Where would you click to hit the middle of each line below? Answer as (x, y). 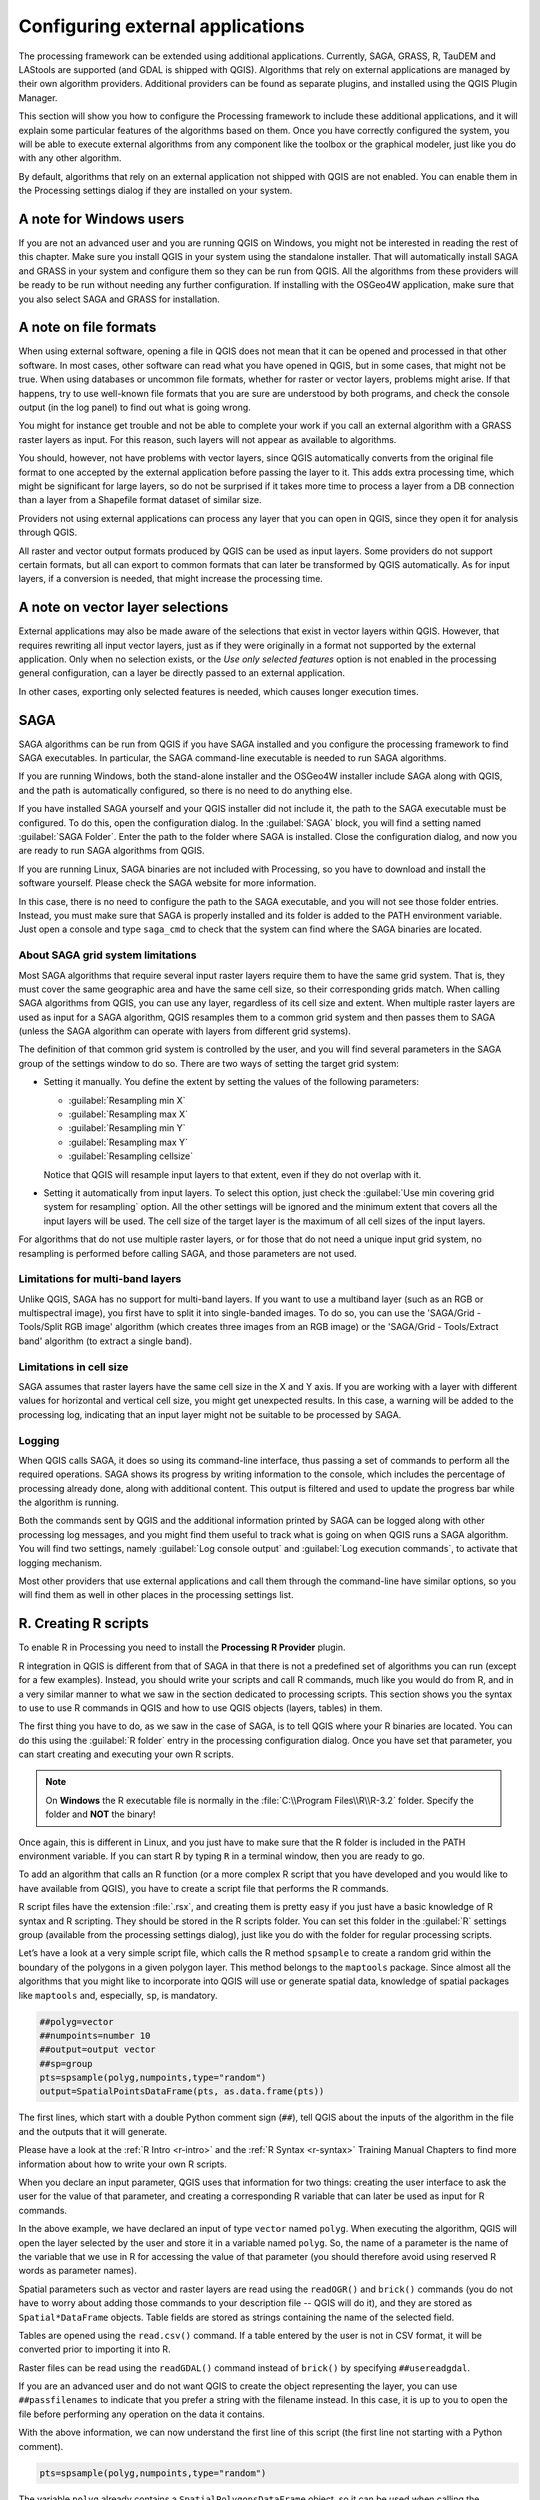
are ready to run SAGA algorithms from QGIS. (111, 851)
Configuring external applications (161, 26)
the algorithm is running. (69, 1502)
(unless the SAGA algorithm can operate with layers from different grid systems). (185, 1031)
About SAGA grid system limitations (107, 955)
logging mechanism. (60, 1562)
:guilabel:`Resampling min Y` (127, 1128)
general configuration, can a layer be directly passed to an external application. (181, 673)
